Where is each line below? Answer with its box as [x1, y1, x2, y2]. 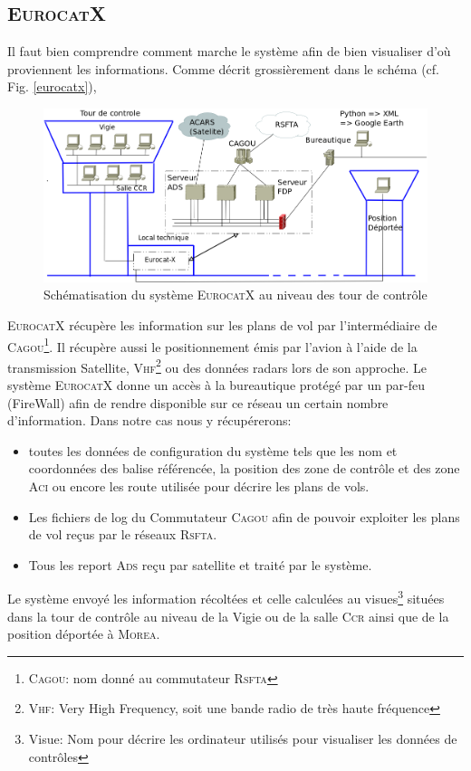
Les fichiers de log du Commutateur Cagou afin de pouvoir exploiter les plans [28, 507, 460, 526]
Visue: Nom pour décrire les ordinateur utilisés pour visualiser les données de [28, 729, 457, 747]
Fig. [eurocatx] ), [7, 77, 97, 96]
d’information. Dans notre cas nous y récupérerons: [7, 411, 292, 430]
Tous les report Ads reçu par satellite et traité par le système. [28, 555, 372, 574]
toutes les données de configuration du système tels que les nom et [28, 441, 398, 460]
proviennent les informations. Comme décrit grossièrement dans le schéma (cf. [7, 59, 439, 78]
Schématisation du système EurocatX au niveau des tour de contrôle [43, 285, 428, 304]
